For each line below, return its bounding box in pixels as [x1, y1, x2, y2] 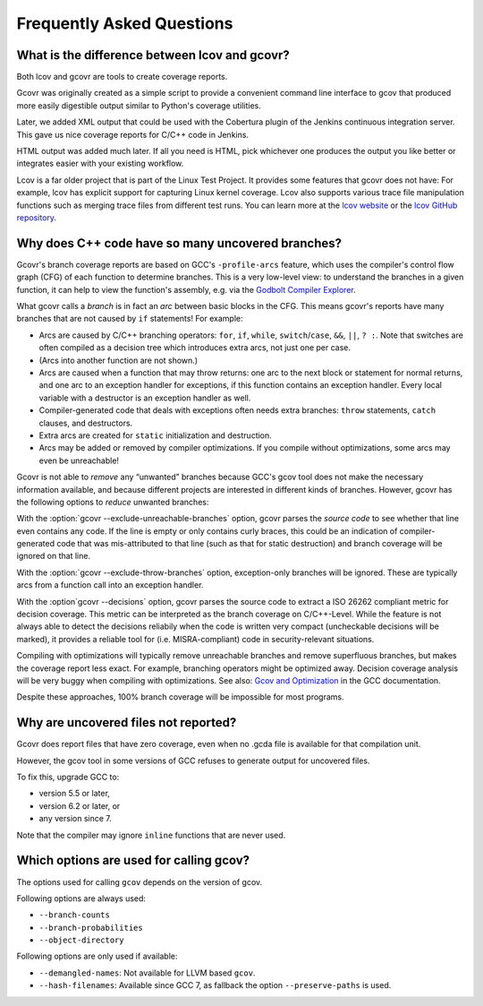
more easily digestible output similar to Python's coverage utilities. [16, 99, 261, 111]
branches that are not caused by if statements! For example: [16, 314, 243, 324]
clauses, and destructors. [38, 417, 133, 428]
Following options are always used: [16, 892, 147, 904]
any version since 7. [38, 813, 112, 824]
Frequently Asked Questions [16, 13, 233, 33]
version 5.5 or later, [38, 788, 111, 799]
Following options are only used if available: [16, 950, 178, 962]
